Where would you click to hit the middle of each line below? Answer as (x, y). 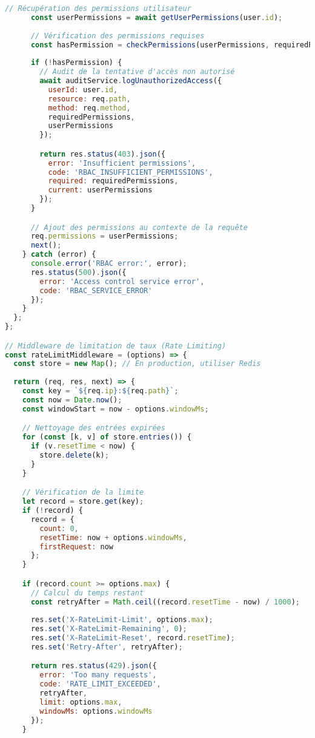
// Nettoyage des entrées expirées (94, 428)
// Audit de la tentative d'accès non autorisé (137, 72)
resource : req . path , (89, 99)
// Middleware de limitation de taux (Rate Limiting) (116, 346)
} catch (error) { (59, 255)
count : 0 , (59, 528)
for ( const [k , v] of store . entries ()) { (107, 437)
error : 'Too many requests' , (98, 675)
